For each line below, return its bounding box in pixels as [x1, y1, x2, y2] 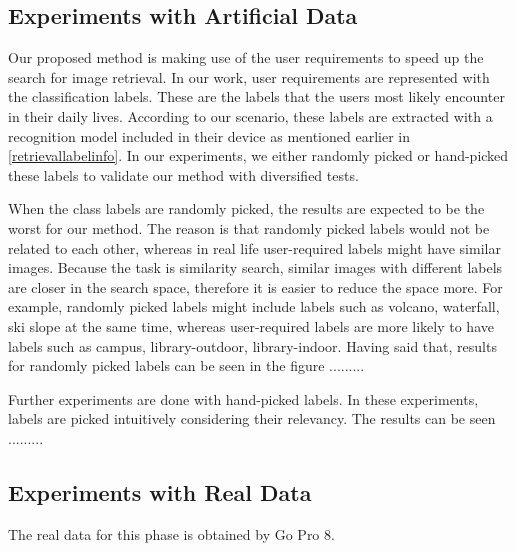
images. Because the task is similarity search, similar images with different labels [8, 257, 503, 278]
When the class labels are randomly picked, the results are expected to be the [8, 198, 485, 219]
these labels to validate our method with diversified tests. [8, 164, 359, 185]
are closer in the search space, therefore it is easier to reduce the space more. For [8, 276, 503, 297]
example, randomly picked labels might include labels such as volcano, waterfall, [8, 296, 500, 317]
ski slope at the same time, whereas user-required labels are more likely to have [8, 315, 494, 336]
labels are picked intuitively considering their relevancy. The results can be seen [8, 408, 496, 429]
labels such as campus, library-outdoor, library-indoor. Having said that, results [8, 335, 497, 356]
